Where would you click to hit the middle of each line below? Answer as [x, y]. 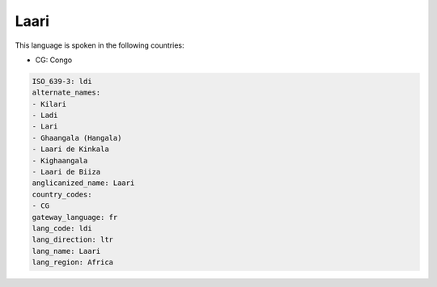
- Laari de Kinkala [70, 149]
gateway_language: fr [75, 217]
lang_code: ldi [62, 228]
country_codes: [62, 194]
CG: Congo [54, 60]
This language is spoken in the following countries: [100, 45]
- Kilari [49, 104]
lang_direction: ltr [72, 240]
